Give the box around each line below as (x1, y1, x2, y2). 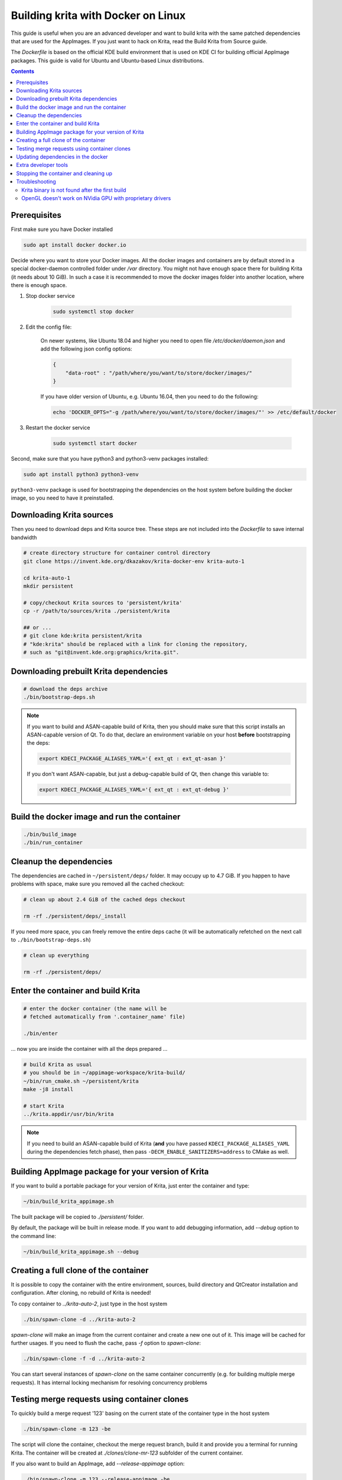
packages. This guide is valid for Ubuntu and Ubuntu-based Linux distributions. (11, 57, 204, 64)
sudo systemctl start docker (53, 440, 138, 446)
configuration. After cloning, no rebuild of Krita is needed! (11, 1289, 152, 1296)
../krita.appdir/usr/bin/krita (23, 1111, 115, 1118)
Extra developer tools (16, 162, 68, 169)
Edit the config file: (25, 323, 72, 331)
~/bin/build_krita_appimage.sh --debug (23, 1248, 139, 1255)
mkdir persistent (23, 583, 74, 590)
